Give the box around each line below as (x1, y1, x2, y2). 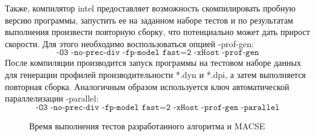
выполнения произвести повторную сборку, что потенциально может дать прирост (5, 25, 310, 38)
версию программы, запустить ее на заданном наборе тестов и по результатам (5, 13, 293, 26)
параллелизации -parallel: (5, 92, 99, 105)
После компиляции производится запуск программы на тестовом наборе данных (5, 56, 301, 69)
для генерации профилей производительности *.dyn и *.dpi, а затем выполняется (5, 68, 306, 80)
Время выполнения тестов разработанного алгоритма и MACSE (29, 119, 265, 132)
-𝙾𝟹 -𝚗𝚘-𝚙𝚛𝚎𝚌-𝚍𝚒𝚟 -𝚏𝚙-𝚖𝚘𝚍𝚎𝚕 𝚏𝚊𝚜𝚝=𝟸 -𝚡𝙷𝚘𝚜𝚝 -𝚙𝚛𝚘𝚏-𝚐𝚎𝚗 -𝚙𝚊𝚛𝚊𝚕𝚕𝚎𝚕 (36, 103, 280, 112)
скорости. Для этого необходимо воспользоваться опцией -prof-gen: (5, 37, 254, 50)
